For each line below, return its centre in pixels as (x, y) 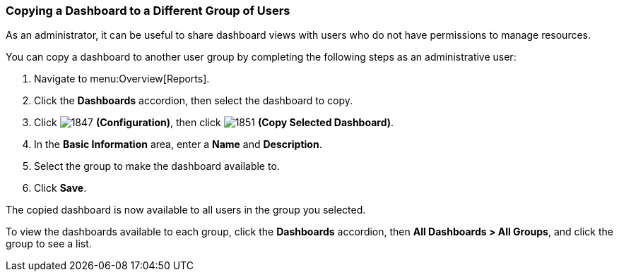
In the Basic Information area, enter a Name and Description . (178, 144)
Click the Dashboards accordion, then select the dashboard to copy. (194, 101)
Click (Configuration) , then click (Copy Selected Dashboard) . (214, 123)
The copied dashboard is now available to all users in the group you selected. (186, 210)
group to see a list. (49, 244)
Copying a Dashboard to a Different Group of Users (148, 11)
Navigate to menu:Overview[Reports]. (122, 79)
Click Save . (60, 188)
